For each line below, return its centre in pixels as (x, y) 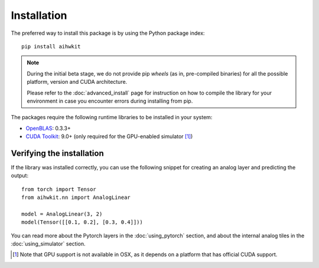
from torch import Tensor (59, 189)
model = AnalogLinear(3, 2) (62, 214)
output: (20, 176)
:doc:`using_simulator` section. (48, 244)
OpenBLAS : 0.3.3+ (48, 128)
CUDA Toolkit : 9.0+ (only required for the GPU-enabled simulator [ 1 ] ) (109, 136)
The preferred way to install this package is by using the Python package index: (108, 33)
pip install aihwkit (51, 46)
